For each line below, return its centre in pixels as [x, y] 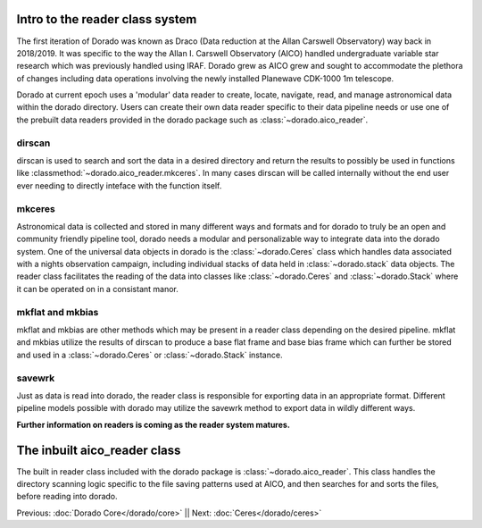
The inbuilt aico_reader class [99, 450]
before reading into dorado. [67, 497]
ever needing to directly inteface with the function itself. [119, 185]
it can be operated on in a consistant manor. [97, 289]
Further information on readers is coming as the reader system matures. [153, 424]
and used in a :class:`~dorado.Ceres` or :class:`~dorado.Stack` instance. [150, 355]
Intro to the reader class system [107, 19]
